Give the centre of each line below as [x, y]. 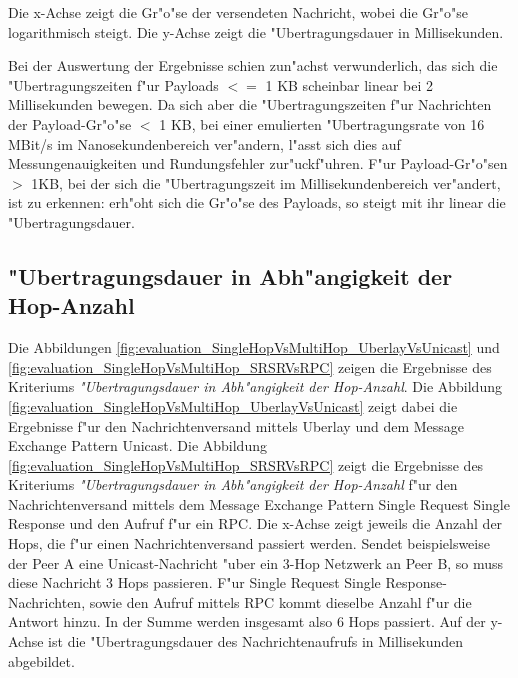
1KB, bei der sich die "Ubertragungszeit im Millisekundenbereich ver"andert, [266, 182]
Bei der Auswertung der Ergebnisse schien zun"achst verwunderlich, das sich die [253, 65]
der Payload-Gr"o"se [70, 123]
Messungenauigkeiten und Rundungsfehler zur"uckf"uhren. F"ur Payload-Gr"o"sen [258, 163]
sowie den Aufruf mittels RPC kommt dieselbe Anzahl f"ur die [280, 601]
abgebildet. [41, 660]
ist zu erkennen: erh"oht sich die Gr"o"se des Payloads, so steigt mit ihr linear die [257, 202]
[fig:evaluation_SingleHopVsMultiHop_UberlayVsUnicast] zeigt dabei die [233, 405]
